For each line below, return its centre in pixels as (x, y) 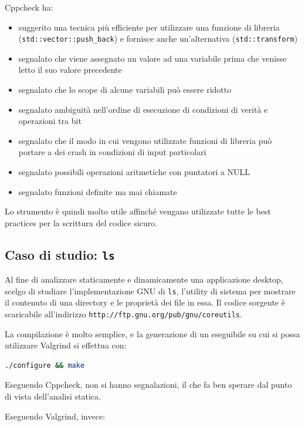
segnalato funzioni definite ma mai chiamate (98, 191)
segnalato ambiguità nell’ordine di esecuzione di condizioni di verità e (143, 109)
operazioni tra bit (50, 121)
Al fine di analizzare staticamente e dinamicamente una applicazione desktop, (144, 279)
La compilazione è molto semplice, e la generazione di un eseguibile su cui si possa (152, 333)
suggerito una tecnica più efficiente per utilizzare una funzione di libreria (149, 27)
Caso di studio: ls (60, 254)
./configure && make (45, 365)
